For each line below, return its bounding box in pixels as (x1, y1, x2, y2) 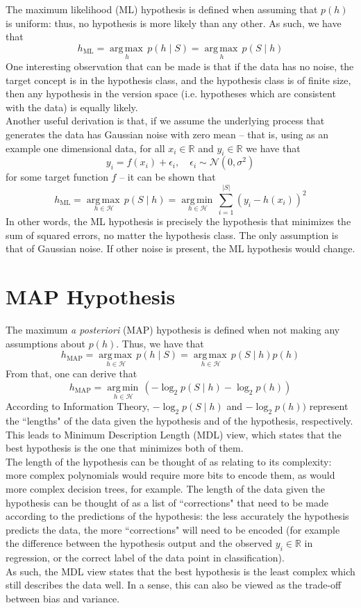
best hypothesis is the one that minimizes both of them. (6, 441, 244, 455)
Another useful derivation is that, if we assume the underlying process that (6, 113, 325, 128)
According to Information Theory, (6, 399, 150, 413)
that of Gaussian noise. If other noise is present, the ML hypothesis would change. (6, 241, 355, 256)
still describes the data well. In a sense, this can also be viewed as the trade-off (6, 577, 342, 592)
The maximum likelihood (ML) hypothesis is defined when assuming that (6, 2, 318, 16)
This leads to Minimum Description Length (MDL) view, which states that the (6, 427, 342, 441)
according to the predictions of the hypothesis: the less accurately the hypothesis (6, 509, 349, 523)
